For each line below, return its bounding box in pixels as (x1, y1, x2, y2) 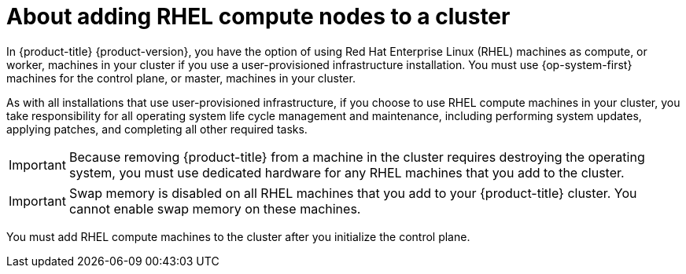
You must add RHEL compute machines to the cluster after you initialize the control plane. (6, 229, 470, 243)
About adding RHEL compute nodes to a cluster (6, 3, 511, 30)
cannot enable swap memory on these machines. (68, 200, 361, 217)
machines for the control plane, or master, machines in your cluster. (6, 71, 356, 85)
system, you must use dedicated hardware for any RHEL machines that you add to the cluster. (68, 164, 625, 181)
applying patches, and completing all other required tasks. (6, 122, 308, 136)
